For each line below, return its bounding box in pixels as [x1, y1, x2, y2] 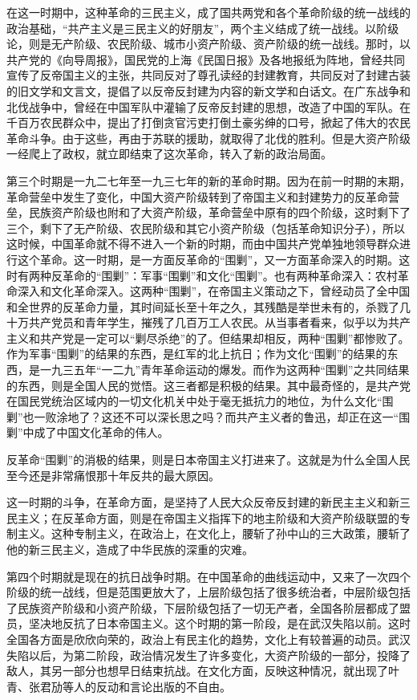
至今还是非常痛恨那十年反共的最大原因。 [6, 466, 220, 483]
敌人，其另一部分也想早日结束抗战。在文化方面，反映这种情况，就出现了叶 [6, 662, 399, 679]
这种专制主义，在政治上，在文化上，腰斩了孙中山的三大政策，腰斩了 [51, 525, 411, 542]
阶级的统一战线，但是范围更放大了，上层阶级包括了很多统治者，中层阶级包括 [6, 584, 411, 600]
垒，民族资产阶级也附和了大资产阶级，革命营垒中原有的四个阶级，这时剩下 [6, 204, 399, 221]
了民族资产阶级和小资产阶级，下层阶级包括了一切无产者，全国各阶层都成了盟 [6, 599, 411, 616]
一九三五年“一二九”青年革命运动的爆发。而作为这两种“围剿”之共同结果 [39, 361, 410, 378]
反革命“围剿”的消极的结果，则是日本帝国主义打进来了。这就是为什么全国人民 [6, 451, 411, 468]
